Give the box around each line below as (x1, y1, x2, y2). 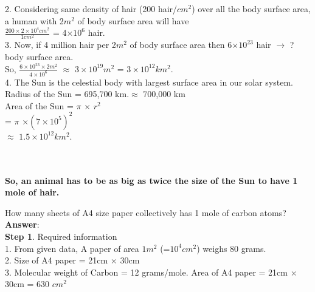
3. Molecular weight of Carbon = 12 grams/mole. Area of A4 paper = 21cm (5, 265, 288, 278)
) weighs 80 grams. (196, 242, 266, 254)
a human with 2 (5, 14, 64, 27)
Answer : (5, 218, 40, 231)
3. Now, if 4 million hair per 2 (5, 38, 116, 51)
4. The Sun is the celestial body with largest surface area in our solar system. (5, 75, 293, 88)
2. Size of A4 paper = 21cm (5, 254, 108, 267)
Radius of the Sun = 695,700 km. (5, 87, 130, 100)
